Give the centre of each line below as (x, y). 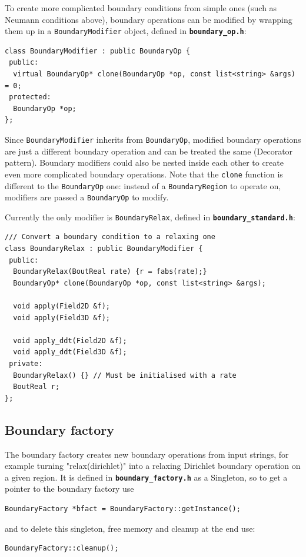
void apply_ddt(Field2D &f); (70, 340)
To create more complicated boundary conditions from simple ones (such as (141, 8)
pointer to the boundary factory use (69, 489)
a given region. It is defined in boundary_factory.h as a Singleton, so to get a (146, 477)
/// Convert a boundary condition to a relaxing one (110, 237)
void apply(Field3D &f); (61, 318)
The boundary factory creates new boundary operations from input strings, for (147, 454)
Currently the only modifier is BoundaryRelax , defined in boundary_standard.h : (150, 217)
